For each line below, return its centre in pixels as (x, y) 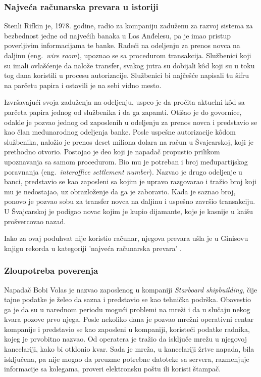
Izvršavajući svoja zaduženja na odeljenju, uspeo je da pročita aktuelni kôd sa (124, 102)
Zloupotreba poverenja (51, 270)
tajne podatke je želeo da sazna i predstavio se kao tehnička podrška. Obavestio (127, 299)
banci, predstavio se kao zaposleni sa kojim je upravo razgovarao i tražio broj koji (130, 181)
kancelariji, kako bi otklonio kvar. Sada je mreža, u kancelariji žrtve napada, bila (129, 349)
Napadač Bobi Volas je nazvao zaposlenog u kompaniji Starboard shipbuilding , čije (131, 289)
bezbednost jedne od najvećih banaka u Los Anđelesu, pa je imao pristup (117, 35)
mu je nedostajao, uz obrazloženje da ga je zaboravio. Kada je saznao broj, (120, 191)
